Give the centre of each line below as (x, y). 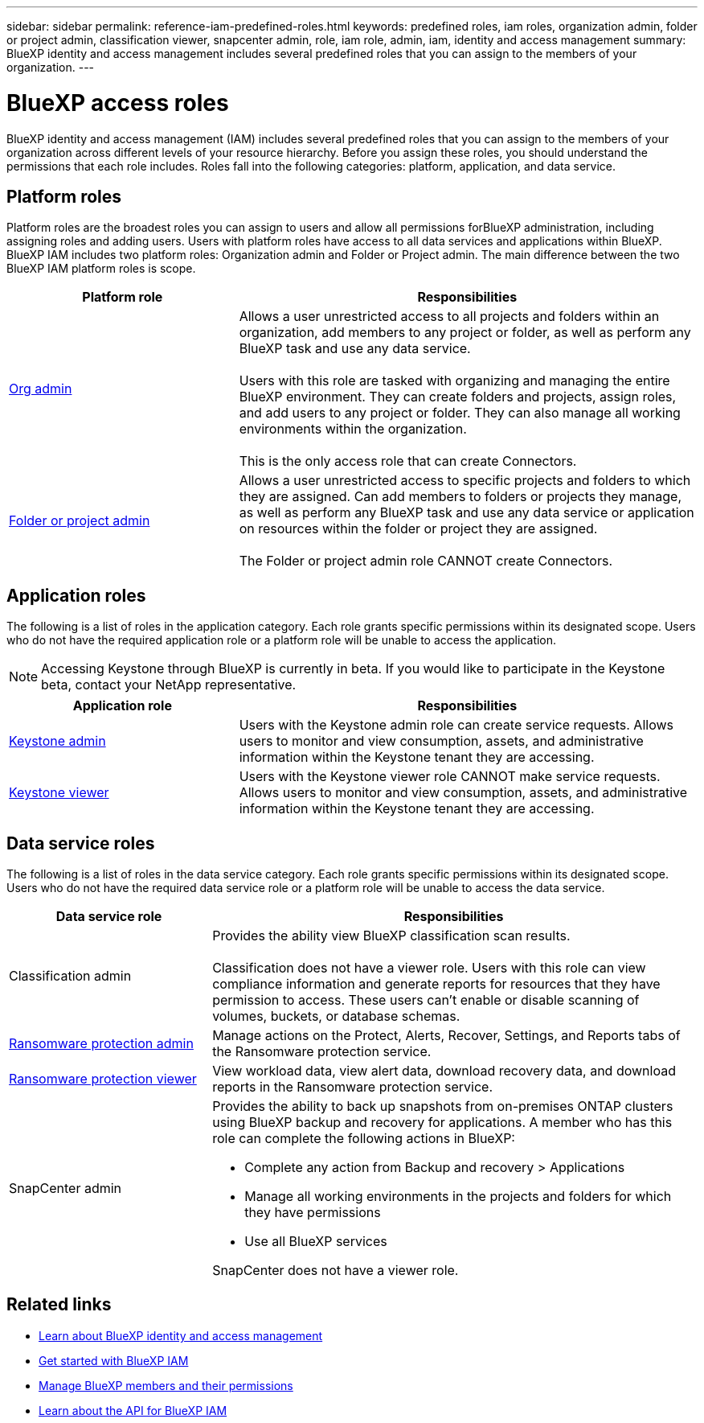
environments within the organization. (353, 429)
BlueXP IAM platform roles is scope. (101, 269)
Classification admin (70, 976)
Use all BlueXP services (316, 1242)
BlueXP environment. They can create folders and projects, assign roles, (458, 397)
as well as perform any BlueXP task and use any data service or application (467, 513)
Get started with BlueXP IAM (114, 1360)
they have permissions (313, 1213)
